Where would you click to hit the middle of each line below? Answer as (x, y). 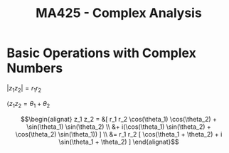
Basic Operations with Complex (101, 53)
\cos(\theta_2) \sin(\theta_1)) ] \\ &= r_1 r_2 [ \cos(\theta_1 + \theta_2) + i (119, 134)
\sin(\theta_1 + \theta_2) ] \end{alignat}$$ (119, 142)
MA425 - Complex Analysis (119, 13)
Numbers (35, 68)
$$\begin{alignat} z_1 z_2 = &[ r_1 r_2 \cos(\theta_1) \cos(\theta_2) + (119, 119)
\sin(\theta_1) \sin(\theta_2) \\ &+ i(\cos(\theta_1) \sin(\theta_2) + (119, 127)
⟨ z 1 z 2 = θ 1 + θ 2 (28, 104)
